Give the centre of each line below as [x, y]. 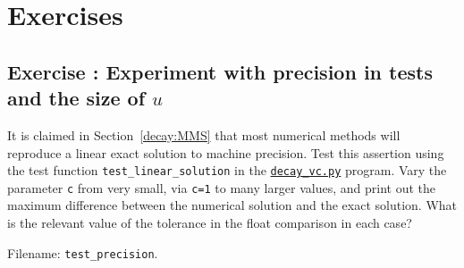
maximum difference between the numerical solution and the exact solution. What [232, 205]
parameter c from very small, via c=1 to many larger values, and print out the [222, 187]
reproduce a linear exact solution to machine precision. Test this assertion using [226, 152]
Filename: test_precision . [83, 252]
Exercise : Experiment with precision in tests [220, 71]
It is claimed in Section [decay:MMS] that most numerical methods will [204, 134]
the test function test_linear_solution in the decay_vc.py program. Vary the [227, 170]
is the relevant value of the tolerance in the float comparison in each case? [210, 223]
